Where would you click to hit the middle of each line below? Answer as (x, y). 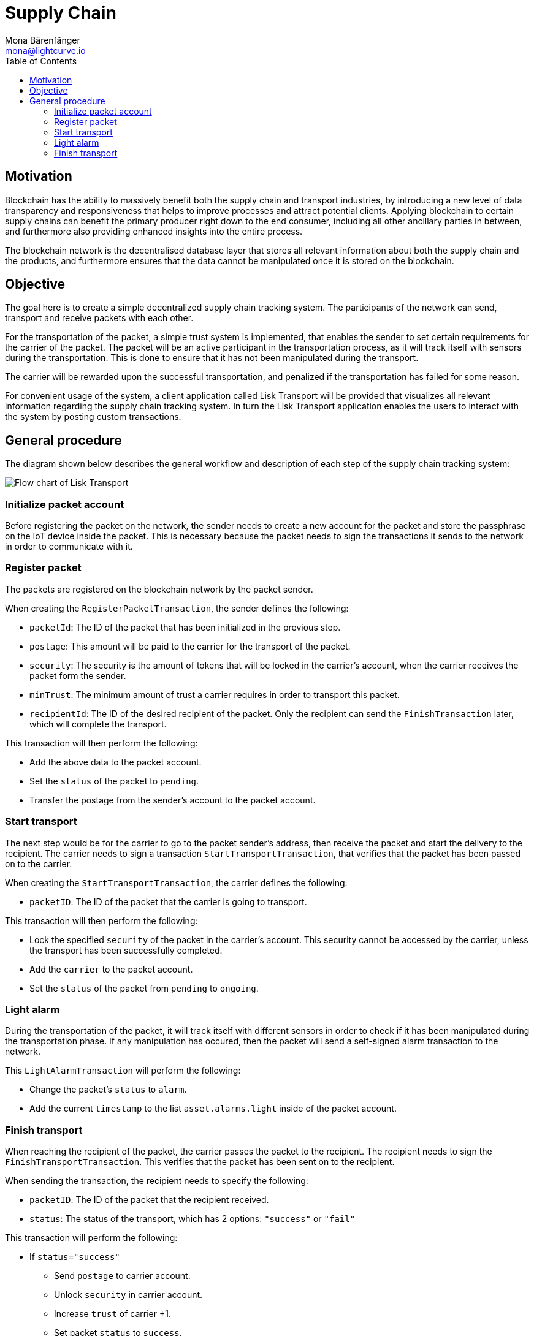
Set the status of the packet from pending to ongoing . (144, 988)
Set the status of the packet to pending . (114, 781)
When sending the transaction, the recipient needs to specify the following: (157, 1181)
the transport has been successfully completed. (126, 950)
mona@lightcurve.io (45, 50)
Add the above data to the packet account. (116, 762)
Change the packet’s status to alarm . (108, 1090)
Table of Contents (41, 61)
